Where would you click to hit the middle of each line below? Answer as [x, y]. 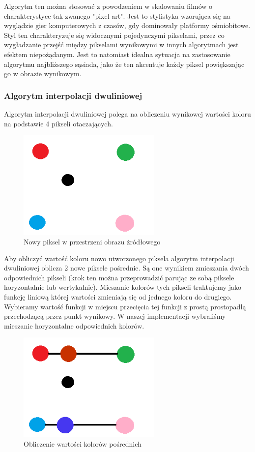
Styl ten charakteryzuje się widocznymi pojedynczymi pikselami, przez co [114, 35]
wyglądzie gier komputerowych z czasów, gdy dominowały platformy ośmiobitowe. [127, 25]
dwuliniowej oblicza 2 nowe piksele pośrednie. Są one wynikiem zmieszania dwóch [127, 268]
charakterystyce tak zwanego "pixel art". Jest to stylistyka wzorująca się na [117, 15]
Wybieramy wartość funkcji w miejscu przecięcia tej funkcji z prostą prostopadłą [125, 306]
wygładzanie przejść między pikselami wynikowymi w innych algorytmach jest [121, 45]
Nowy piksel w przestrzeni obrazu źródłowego [92, 242]
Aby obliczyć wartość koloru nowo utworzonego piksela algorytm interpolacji [119, 258]
